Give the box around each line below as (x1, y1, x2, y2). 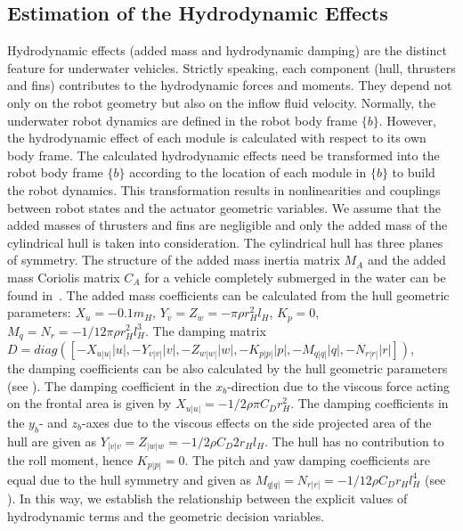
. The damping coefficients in (290, 394, 449, 413)
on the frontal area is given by (7, 394, 172, 413)
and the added (367, 250, 446, 269)
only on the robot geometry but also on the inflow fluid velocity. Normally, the (7, 93, 436, 111)
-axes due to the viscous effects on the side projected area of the (82, 413, 432, 431)
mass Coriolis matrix (7, 267, 120, 286)
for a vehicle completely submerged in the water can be (144, 267, 446, 286)
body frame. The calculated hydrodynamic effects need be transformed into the (7, 145, 440, 164)
